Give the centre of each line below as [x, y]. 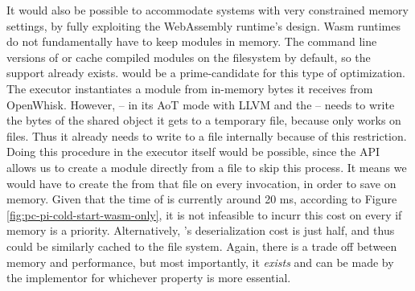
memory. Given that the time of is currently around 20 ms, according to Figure [202, 199]
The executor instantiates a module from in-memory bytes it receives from [190, 88]
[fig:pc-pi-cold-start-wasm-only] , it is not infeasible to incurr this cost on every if [204, 214]
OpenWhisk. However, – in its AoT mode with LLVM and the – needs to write [201, 104]
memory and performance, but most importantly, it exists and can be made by [200, 262]
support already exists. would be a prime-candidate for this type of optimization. [206, 73]
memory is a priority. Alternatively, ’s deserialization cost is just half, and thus [201, 230]
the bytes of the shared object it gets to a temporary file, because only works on [204, 120]
